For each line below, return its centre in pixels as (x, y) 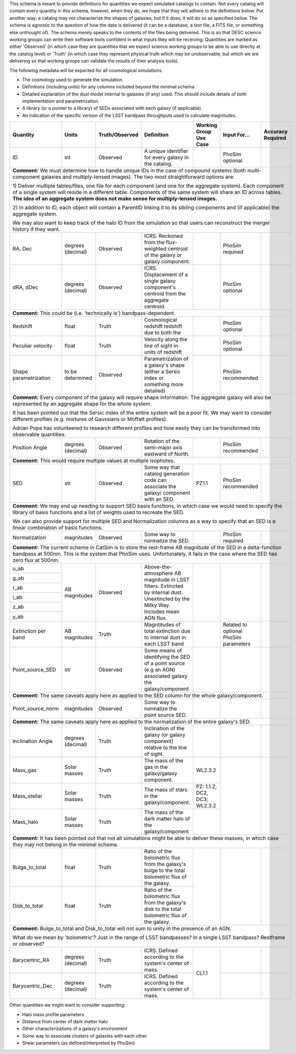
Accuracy (276, 132)
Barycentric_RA (31, 960)
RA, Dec (22, 249)
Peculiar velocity (33, 346)
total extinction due (167, 631)
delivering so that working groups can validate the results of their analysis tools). (94, 61)
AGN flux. (156, 618)
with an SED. (159, 499)
